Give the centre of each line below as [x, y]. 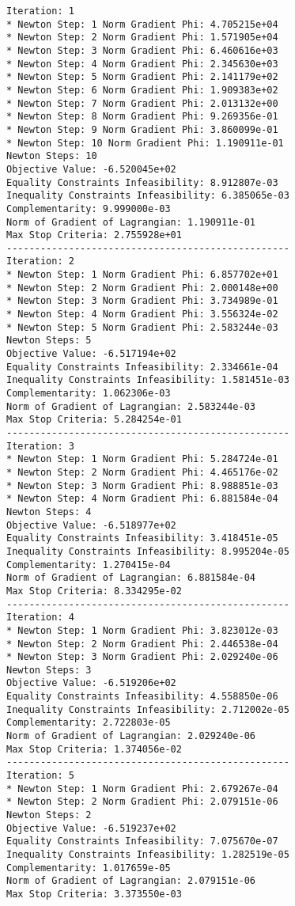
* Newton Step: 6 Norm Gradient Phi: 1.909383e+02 [142, 90]
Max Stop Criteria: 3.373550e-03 [94, 894]
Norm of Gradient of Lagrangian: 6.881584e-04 [131, 578]
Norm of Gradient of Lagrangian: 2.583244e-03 [131, 406]
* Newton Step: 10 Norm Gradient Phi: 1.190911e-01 [145, 143]
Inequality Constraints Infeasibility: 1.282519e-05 [148, 855]
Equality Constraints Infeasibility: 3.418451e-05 [142, 538]
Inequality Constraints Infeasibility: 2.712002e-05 [148, 709]
